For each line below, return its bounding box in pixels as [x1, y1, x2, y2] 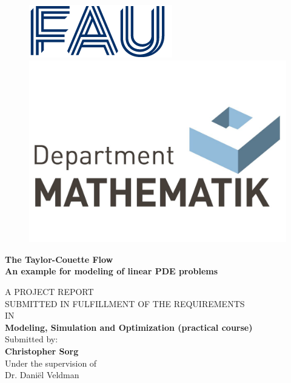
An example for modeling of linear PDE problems [5, 265, 218, 277]
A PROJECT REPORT [5, 285, 94, 298]
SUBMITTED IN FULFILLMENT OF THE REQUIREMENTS [5, 297, 245, 310]
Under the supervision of [5, 356, 97, 369]
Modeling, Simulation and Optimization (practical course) [5, 320, 253, 333]
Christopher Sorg [5, 345, 79, 357]
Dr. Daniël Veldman [5, 368, 79, 381]
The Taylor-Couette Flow [5, 253, 113, 265]
